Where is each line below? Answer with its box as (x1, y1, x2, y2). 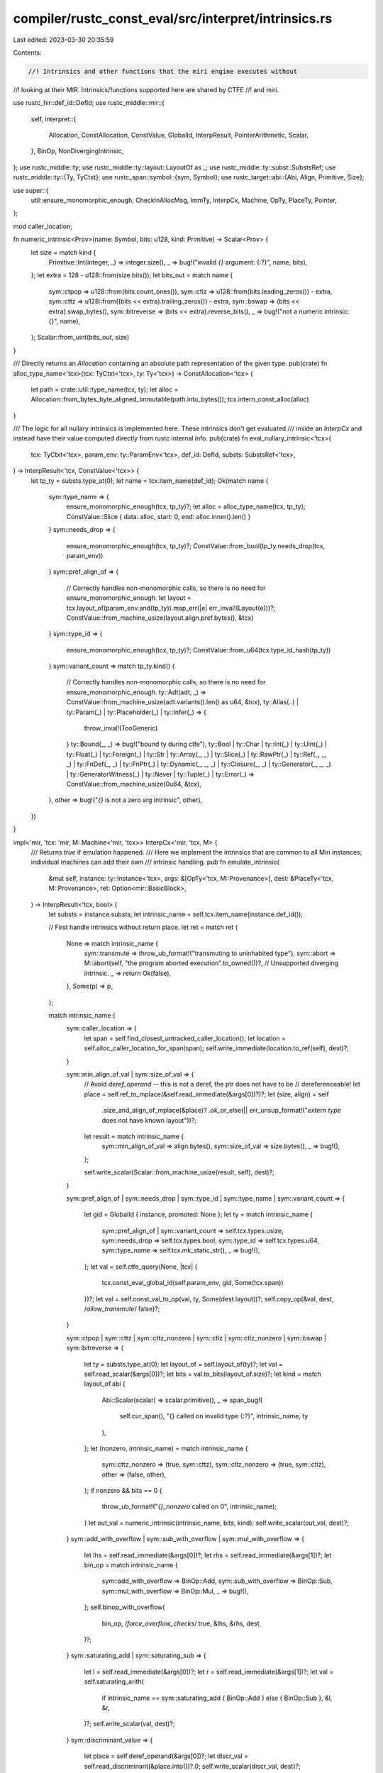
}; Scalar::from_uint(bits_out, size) (30, 333, 130, 342)
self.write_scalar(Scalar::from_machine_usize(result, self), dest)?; (84, 1168, 274, 1177)
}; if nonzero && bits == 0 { (84, 1486, 162, 1495)
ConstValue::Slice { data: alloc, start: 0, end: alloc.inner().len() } (66, 512, 251, 521)
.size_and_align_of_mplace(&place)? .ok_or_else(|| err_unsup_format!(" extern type (101, 1106, 342, 1115)
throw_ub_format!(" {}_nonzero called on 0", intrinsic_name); (101, 1502, 277, 1511)
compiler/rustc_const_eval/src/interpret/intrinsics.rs (13, 11, 333, 26)
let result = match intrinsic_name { (84, 1132, 184, 1140)
